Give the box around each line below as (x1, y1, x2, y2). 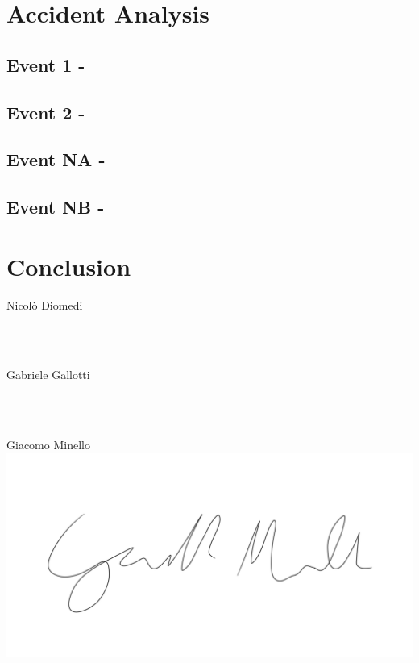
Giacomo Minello (6, 436, 90, 453)
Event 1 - (6, 52, 85, 77)
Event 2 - (6, 99, 85, 124)
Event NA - (6, 147, 106, 172)
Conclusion (6, 249, 131, 282)
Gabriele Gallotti (6, 366, 90, 383)
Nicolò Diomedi (6, 296, 83, 313)
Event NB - (6, 194, 105, 219)
